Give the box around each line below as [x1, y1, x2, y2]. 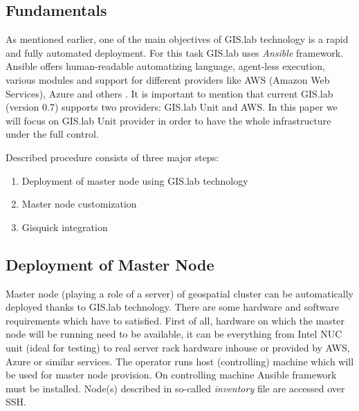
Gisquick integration [21, 219, 108, 234]
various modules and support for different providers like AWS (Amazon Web [6, 72, 330, 86]
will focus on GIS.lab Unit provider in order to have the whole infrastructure [6, 113, 331, 127]
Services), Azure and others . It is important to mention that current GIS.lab [6, 86, 333, 100]
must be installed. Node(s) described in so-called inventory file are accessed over [6, 381, 345, 395]
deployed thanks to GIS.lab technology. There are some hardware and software [6, 300, 339, 314]
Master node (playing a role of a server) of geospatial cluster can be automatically [6, 286, 353, 300]
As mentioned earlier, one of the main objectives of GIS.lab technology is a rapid [6, 32, 349, 46]
